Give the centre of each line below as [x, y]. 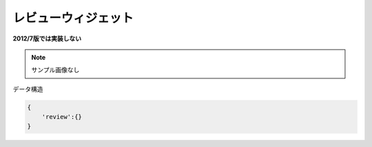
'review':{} [62, 117]
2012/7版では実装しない [47, 38]
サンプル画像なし [55, 70]
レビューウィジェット [73, 18]
